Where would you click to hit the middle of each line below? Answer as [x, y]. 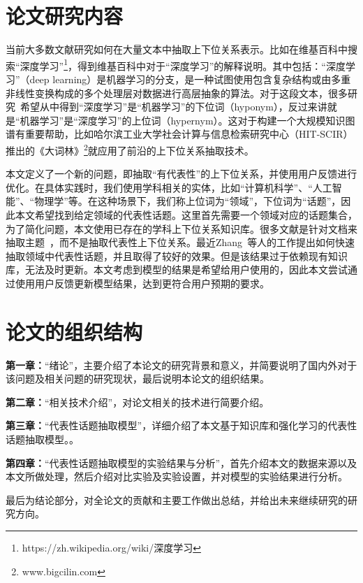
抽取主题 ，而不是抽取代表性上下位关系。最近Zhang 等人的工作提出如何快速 [180, 242]
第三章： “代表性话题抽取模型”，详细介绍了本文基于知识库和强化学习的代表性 [181, 425]
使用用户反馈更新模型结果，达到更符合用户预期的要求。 [142, 283]
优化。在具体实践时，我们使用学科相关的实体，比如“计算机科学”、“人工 [169, 187]
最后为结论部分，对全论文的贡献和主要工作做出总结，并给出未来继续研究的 [177, 499]
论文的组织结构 [74, 331]
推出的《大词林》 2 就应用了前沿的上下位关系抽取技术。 [130, 149]
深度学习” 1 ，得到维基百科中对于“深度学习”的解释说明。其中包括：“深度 [183, 64]
